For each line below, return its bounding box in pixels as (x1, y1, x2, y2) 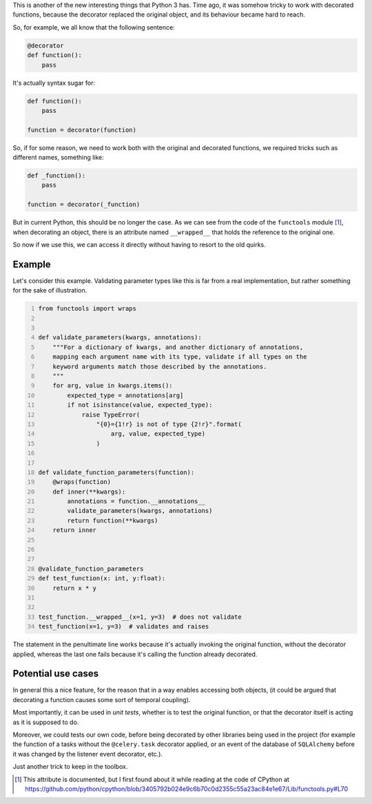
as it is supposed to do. (12, 718, 79, 726)
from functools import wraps (38, 305, 137, 313)
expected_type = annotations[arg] (67, 391, 184, 399)
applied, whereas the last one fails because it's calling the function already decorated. (12, 650, 258, 658)
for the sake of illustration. (12, 286, 87, 295)
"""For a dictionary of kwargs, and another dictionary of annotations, (52, 343, 304, 351)
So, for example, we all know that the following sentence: (12, 23, 175, 31)
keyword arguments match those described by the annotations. (52, 362, 267, 370)
